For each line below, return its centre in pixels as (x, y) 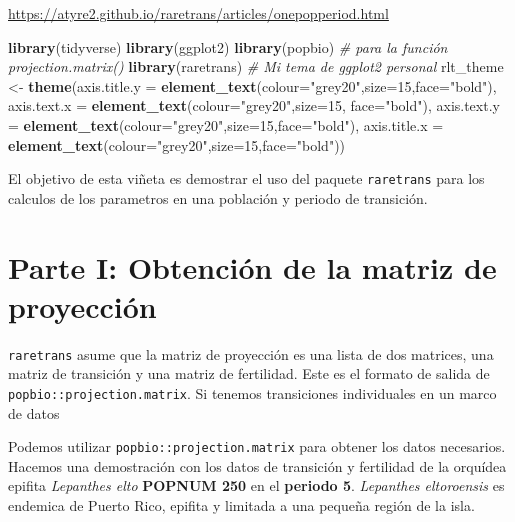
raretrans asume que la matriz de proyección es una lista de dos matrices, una (251, 353)
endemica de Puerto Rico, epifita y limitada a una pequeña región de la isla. (241, 505)
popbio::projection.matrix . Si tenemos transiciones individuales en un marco (252, 392)
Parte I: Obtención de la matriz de (252, 266)
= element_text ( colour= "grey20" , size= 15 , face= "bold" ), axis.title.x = (226, 124)
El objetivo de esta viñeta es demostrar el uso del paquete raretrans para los (246, 178)
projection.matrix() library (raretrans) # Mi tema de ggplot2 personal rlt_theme (256, 66)
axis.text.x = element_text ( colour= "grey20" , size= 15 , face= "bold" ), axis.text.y (254, 105)
